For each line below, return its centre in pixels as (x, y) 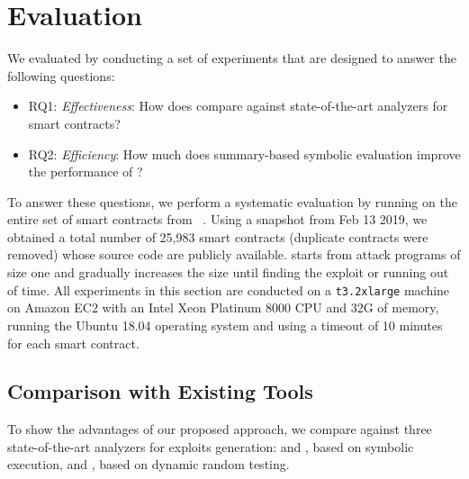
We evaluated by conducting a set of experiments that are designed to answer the (232, 58)
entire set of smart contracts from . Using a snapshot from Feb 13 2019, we (217, 219)
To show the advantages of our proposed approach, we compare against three (220, 429)
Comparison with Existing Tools (160, 391)
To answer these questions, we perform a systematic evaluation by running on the (232, 201)
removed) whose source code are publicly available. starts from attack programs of (234, 254)
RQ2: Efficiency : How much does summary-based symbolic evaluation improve (244, 154)
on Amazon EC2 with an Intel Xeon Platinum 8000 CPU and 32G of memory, (223, 307)
